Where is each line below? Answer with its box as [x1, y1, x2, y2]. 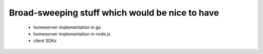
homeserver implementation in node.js [33, 31, 111, 36]
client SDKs [33, 38, 57, 44]
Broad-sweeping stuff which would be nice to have [9, 7, 219, 18]
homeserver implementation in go [33, 24, 101, 30]
